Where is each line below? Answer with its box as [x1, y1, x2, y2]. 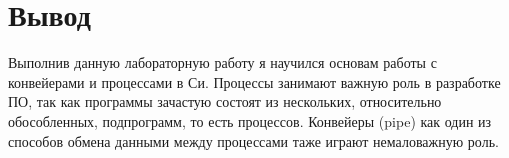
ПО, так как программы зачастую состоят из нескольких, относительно [8, 91, 442, 112]
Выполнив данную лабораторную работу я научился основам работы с [8, 52, 437, 73]
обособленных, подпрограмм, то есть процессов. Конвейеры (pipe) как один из [8, 110, 492, 131]
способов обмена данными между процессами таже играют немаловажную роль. [8, 130, 499, 151]
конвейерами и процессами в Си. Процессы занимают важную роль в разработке [8, 71, 501, 92]
